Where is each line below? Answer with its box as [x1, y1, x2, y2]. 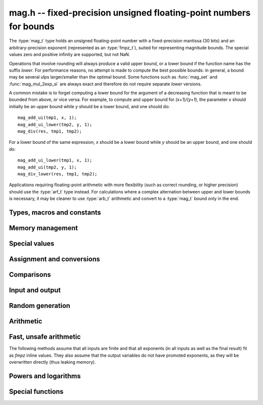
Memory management [9, 224, 78, 232]
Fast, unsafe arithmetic [9, 333, 81, 341]
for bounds [9, 21, 55, 32]
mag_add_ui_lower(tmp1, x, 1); [18, 157, 93, 163]
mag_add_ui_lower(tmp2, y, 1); [18, 122, 93, 127]
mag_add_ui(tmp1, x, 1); [18, 115, 77, 120]
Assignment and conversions [9, 255, 100, 263]
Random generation [9, 302, 71, 310]
